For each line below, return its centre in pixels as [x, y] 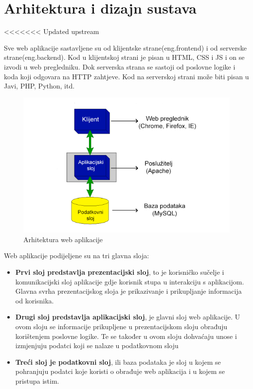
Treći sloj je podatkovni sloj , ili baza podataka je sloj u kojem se [118, 362]
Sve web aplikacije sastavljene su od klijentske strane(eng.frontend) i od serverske [125, 47]
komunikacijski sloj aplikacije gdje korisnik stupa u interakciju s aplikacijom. [130, 281]
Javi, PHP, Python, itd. [39, 86]
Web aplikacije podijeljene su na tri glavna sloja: [77, 256]
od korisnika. [35, 300]
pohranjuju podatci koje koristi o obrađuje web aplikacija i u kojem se [120, 371]
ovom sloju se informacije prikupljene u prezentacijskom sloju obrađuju [121, 327]
